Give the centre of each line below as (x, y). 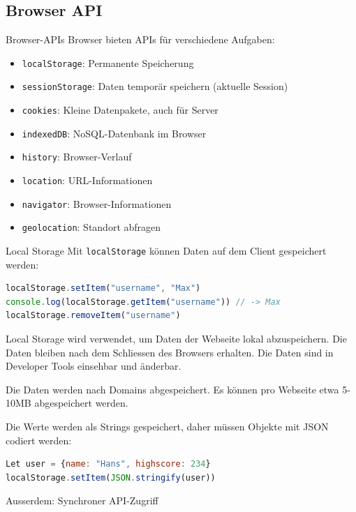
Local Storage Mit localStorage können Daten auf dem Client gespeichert (166, 251)
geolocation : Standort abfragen (91, 227)
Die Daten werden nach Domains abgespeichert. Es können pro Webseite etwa (172, 389)
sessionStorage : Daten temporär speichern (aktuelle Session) (155, 86)
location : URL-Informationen (87, 180)
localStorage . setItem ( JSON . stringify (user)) (111, 477)
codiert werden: (39, 440)
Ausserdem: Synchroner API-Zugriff (82, 500)
